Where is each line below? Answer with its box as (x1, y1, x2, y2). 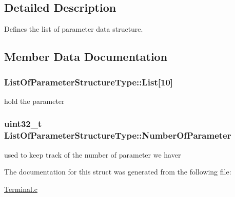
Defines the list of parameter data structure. (4, 24, 143, 34)
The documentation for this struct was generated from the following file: (4, 166, 231, 177)
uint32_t (4, 117, 42, 130)
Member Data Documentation (4, 49, 168, 64)
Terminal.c (4, 183, 37, 194)
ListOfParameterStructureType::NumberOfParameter (4, 129, 231, 142)
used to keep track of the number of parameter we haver (4, 149, 181, 160)
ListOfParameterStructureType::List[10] (4, 75, 173, 88)
